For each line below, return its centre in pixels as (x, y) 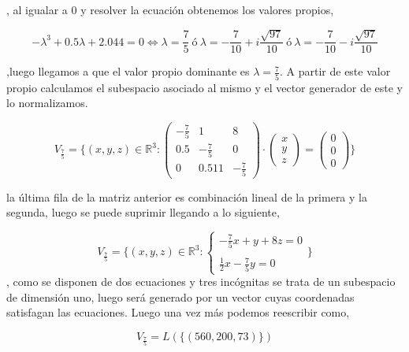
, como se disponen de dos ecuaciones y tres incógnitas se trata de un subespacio (201, 282)
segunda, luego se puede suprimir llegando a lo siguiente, (143, 212)
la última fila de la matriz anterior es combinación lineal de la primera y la (187, 196)
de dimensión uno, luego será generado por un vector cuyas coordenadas (180, 296)
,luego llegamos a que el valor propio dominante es (128, 71)
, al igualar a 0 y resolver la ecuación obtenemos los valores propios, (170, 9)
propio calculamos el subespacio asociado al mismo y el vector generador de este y (204, 87)
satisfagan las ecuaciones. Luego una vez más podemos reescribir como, (178, 312)
